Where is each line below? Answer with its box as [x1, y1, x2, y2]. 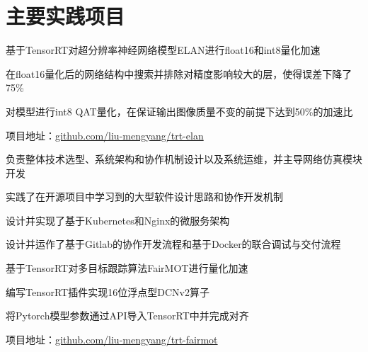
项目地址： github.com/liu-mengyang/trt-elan [6, 127, 204, 142]
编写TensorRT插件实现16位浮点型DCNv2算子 [6, 284, 209, 299]
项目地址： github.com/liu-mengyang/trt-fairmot [6, 331, 218, 346]
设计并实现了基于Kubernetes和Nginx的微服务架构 [6, 212, 230, 227]
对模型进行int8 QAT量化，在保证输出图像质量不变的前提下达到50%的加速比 [6, 103, 353, 118]
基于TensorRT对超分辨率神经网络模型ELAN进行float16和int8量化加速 [6, 42, 321, 57]
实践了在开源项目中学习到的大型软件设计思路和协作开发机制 [6, 189, 283, 204]
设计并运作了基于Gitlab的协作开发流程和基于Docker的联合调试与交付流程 [6, 237, 341, 251]
